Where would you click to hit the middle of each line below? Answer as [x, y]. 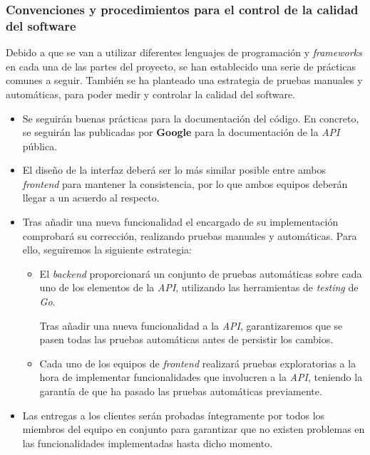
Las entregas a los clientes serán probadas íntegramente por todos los [174, 415]
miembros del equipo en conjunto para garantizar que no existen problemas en [194, 429]
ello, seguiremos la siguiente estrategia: [107, 250]
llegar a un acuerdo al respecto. [91, 198]
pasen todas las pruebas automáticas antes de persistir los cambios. [186, 339]
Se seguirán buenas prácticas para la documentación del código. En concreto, [191, 118]
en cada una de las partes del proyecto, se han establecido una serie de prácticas [181, 66]
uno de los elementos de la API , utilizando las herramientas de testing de [199, 287]
